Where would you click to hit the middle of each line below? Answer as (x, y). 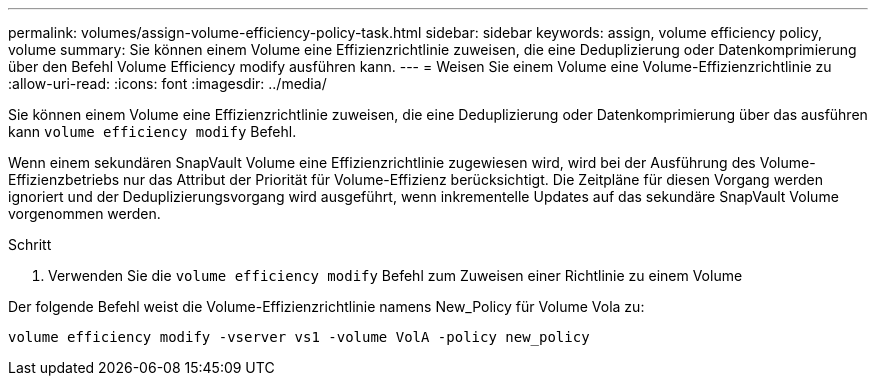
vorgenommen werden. (84, 213)
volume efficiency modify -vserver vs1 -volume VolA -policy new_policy (299, 337)
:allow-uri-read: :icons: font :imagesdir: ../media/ (167, 83)
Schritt (30, 244)
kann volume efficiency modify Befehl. (152, 131)
